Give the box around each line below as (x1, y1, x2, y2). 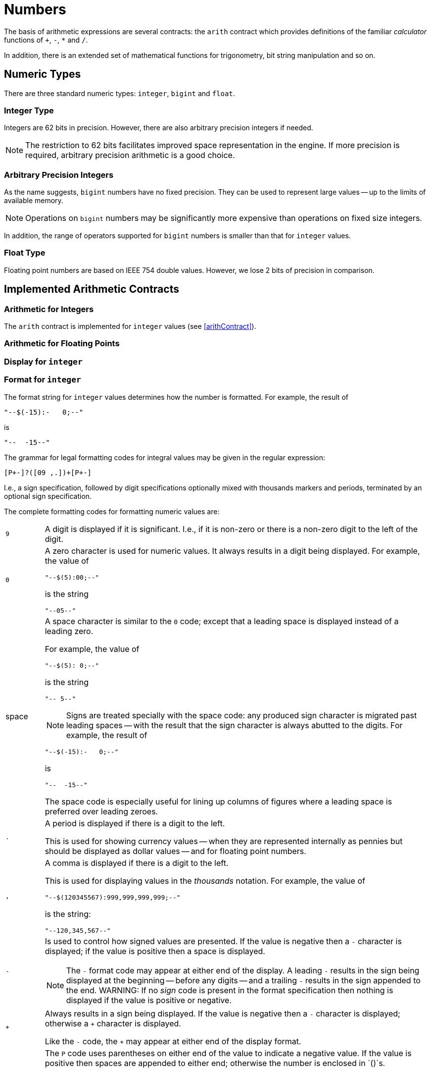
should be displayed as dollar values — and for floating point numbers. (45, 846, 306, 856)
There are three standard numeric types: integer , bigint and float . (4, 89, 235, 98)
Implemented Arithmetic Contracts (4, 283, 179, 296)
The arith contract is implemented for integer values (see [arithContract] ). (4, 322, 256, 331)
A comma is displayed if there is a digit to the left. (45, 858, 229, 868)
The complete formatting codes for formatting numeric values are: (4, 507, 220, 516)
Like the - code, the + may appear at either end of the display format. (45, 1036, 301, 1046)
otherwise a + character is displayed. (45, 1018, 181, 1028)
